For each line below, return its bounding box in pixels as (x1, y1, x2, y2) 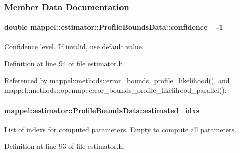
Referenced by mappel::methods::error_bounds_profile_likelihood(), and (4, 75, 230, 85)
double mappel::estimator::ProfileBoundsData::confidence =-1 (4, 22, 223, 32)
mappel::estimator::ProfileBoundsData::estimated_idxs (4, 105, 200, 115)
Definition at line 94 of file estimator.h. (4, 58, 125, 69)
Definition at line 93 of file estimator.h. (4, 141, 125, 151)
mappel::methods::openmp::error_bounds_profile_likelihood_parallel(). (4, 85, 227, 95)
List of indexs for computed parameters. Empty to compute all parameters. (4, 124, 236, 134)
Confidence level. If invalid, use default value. (4, 41, 144, 52)
